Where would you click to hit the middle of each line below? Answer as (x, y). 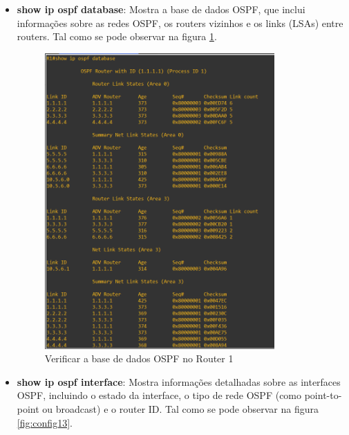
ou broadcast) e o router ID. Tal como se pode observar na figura (181, 409)
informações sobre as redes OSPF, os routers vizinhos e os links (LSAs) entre (180, 23)
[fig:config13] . (45, 422)
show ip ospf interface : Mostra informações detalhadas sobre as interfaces (179, 381)
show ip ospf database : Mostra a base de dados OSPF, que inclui (161, 9)
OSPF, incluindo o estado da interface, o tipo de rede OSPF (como (159, 395)
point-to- (323, 395)
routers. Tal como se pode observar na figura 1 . (117, 36)
